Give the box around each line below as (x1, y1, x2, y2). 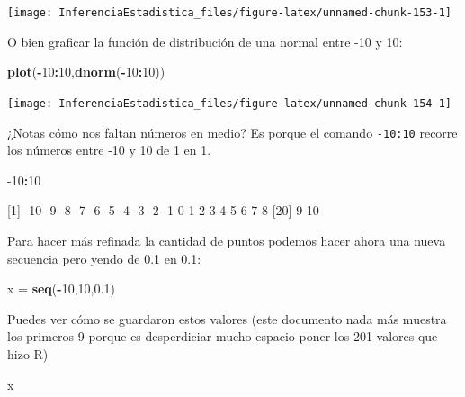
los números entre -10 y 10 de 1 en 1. (7, 140, 211, 159)
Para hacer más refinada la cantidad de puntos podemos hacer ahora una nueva (7, 230, 446, 249)
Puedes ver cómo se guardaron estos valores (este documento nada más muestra (7, 309, 447, 328)
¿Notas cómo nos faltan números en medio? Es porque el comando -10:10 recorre (7, 122, 458, 141)
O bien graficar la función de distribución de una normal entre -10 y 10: (7, 32, 403, 50)
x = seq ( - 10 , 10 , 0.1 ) (7, 279, 115, 298)
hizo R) (7, 344, 49, 363)
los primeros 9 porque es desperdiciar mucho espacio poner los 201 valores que (7, 327, 438, 346)
